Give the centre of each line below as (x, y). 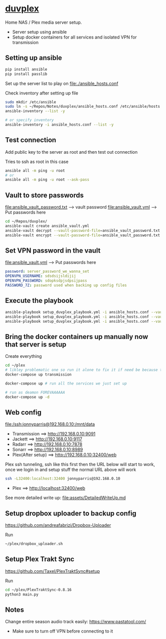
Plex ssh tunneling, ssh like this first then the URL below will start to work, (80, 465)
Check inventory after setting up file (42, 93)
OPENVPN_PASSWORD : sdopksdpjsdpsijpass (46, 281)
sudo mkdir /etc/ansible (31, 102)
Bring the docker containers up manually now (77, 337)
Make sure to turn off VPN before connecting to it (62, 631)
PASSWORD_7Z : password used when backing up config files (66, 285)
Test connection (31, 140)
